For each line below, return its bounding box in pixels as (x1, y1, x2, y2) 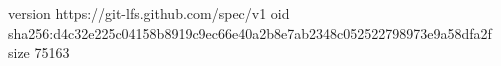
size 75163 (8, 42, 70, 63)
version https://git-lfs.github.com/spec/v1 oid (8, 3, 290, 23)
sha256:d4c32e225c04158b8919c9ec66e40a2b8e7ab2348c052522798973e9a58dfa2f (8, 22, 492, 43)
